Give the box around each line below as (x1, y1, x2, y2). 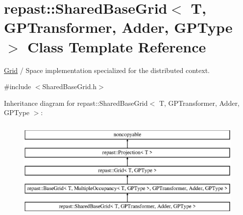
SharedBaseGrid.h (42, 81, 97, 92)
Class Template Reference (27, 36, 206, 56)
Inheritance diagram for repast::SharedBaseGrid (4, 97, 148, 108)
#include (4, 81, 31, 92)
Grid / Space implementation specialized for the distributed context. (4, 65, 210, 75)
